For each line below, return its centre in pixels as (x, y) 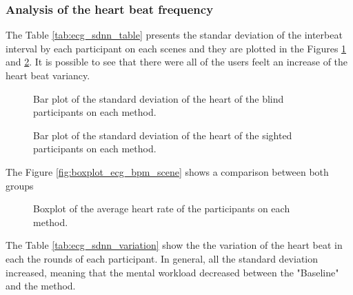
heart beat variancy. (48, 75)
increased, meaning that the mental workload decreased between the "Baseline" (172, 272)
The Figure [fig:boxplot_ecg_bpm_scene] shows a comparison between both (167, 171)
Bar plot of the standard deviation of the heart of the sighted (163, 135)
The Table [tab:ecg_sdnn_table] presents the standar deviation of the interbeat (174, 35)
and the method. (41, 286)
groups (20, 185)
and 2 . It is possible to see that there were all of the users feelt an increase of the (177, 62)
